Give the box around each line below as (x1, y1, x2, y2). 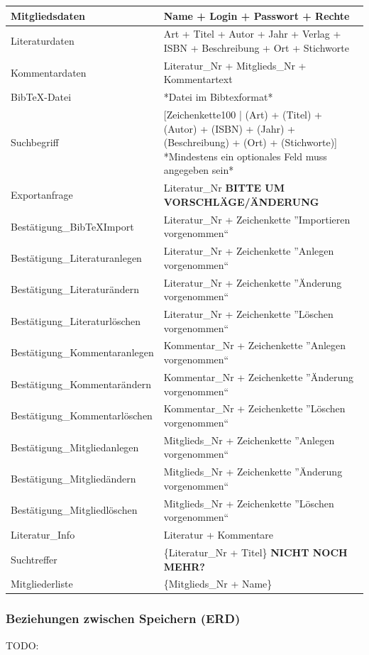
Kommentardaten (11, 65, 87, 79)
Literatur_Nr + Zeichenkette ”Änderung (163, 275, 342, 290)
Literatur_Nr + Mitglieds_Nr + (163, 57, 307, 72)
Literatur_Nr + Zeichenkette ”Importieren (163, 211, 351, 226)
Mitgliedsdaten (11, 8, 86, 23)
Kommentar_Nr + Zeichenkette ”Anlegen (163, 338, 346, 353)
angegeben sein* (163, 163, 234, 177)
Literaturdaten (11, 33, 75, 48)
